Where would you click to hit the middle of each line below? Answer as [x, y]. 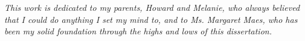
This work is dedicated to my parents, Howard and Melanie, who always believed [152, 7]
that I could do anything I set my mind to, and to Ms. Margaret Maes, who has [151, 19]
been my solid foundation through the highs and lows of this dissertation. [138, 31]
